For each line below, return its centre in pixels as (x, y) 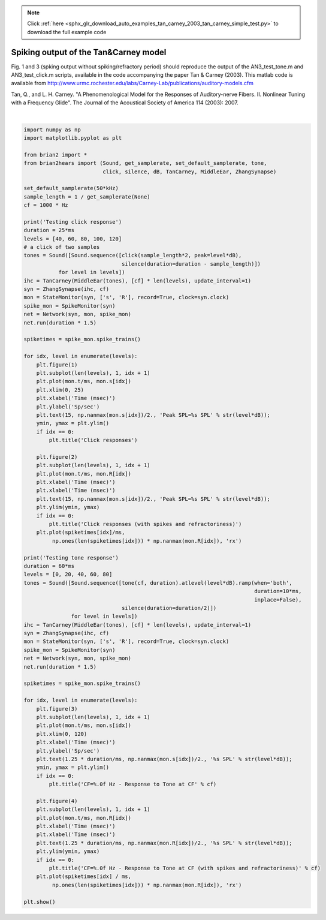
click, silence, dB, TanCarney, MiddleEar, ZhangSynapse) (190, 172)
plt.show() (40, 902)
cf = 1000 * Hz (46, 205)
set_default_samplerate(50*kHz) (71, 188)
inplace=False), (278, 599)
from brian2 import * (55, 155)
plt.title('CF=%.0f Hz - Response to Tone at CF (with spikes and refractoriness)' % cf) (185, 868)
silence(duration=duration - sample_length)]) (191, 264)
